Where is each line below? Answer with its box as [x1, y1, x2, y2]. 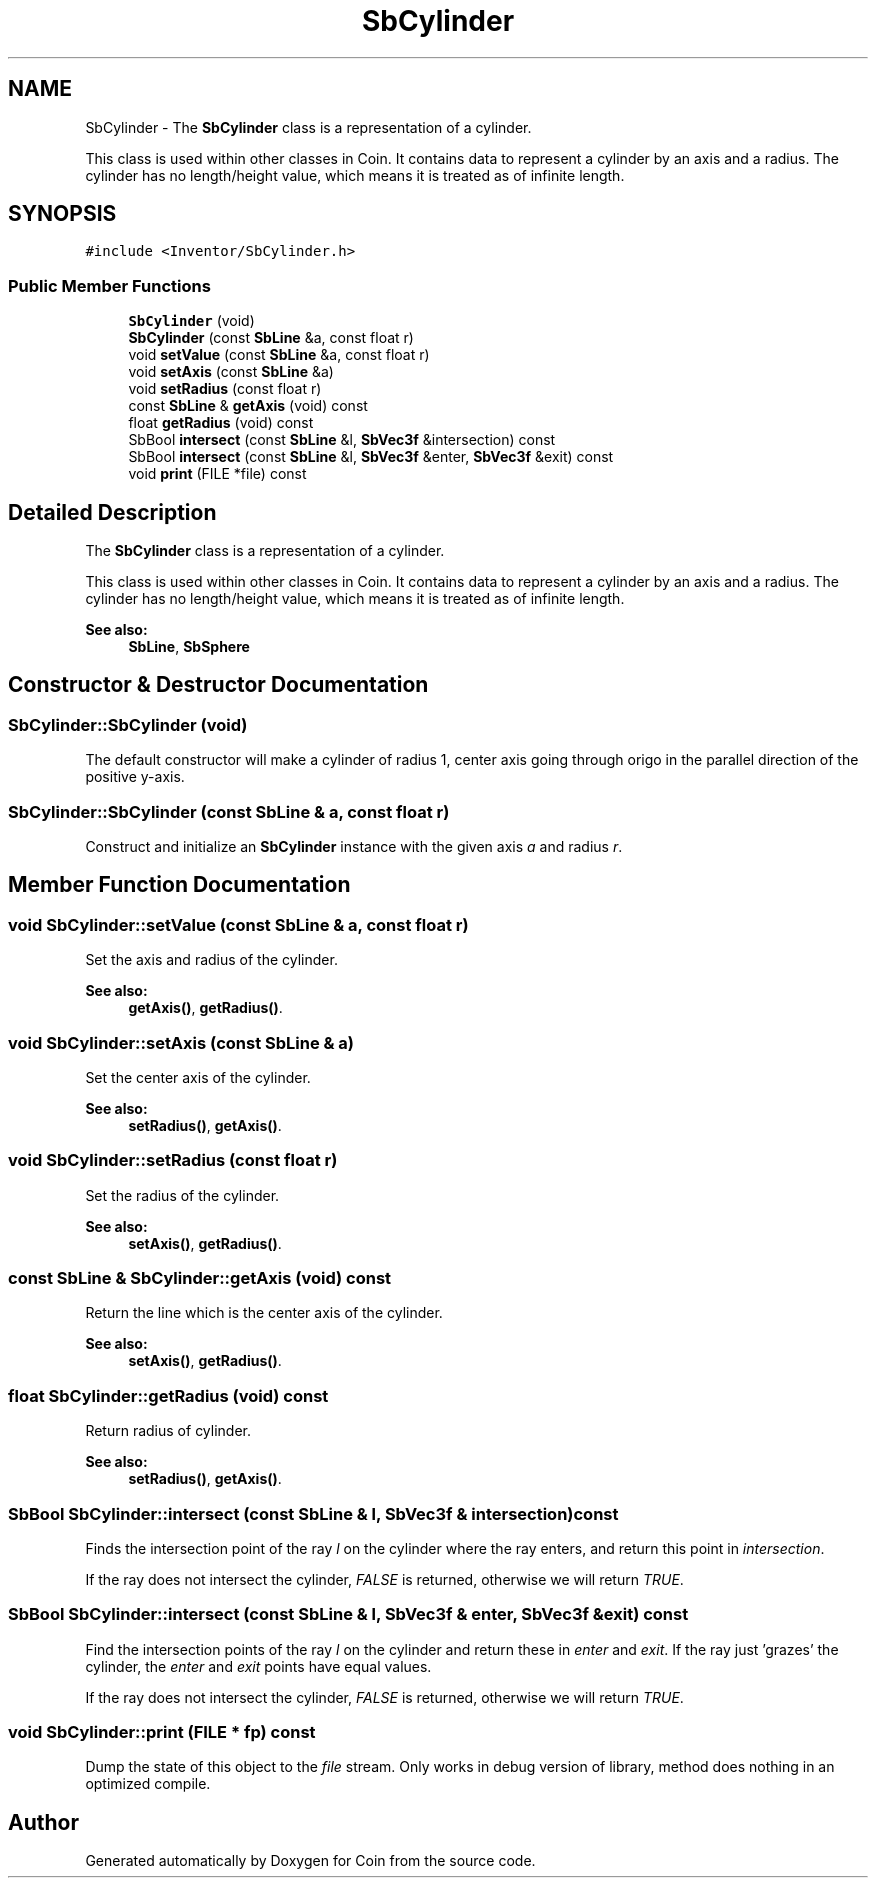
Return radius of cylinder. [85, 1422, 252, 1440]
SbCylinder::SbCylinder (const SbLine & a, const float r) [8, 801, 450, 822]
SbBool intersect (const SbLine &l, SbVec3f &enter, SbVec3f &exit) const [128, 448, 614, 466]
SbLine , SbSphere [128, 638, 250, 656]
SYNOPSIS [8, 201, 117, 227]
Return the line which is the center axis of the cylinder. [85, 1304, 443, 1322]
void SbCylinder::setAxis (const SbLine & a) [8, 1032, 355, 1053]
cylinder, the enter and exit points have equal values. [85, 1657, 432, 1675]
